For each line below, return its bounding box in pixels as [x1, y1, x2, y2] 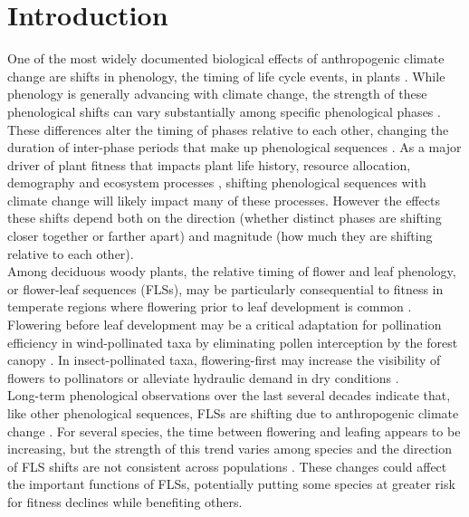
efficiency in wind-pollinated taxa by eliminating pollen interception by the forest [7, 332, 458, 351]
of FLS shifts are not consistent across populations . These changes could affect [7, 456, 447, 475]
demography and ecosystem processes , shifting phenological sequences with [7, 173, 426, 192]
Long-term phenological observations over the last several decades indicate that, [7, 386, 451, 405]
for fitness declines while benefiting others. [7, 492, 243, 511]
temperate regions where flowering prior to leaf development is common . [7, 297, 412, 316]
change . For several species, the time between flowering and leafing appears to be [7, 421, 461, 440]
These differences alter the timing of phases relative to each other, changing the [7, 120, 449, 139]
